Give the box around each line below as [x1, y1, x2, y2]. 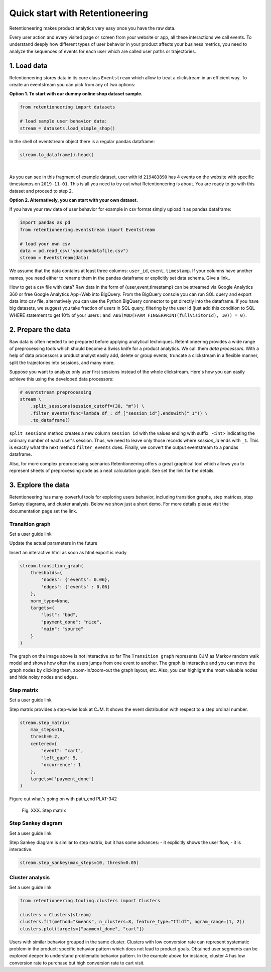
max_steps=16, [30, 727, 65, 733]
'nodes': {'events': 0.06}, [41, 577, 110, 582]
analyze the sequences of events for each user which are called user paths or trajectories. [9, 48, 196, 54]
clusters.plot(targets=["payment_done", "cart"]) [20, 926, 145, 931]
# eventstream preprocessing [20, 389, 92, 395]
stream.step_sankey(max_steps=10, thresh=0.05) [20, 860, 139, 866]
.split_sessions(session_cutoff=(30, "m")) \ [30, 403, 145, 409]
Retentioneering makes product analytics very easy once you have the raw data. [9, 25, 176, 31]
